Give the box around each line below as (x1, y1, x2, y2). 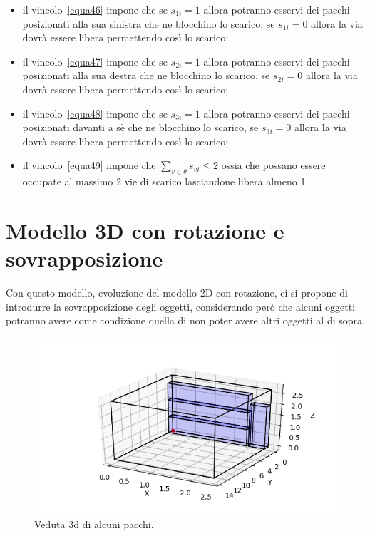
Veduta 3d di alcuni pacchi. (34, 516, 154, 531)
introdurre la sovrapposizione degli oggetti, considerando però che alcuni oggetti (6, 299, 356, 314)
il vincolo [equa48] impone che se (22, 105, 168, 120)
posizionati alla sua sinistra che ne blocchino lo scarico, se (22, 16, 275, 31)
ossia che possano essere (221, 158, 326, 172)
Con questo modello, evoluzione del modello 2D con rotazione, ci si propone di (6, 285, 348, 300)
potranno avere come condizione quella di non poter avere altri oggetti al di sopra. (6, 313, 365, 328)
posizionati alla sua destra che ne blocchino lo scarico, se (22, 68, 270, 83)
